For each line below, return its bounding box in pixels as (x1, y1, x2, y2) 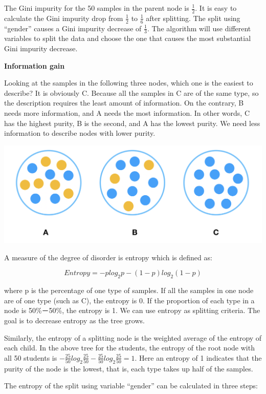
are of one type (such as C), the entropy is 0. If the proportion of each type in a (4, 295, 255, 305)
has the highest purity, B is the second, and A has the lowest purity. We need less (4, 117, 260, 128)
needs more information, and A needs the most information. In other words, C (4, 108, 250, 118)
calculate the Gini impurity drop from (4, 12, 123, 23)
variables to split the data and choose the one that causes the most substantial (4, 33, 251, 44)
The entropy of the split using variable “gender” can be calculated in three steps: (4, 380, 258, 391)
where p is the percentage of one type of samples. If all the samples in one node (4, 285, 254, 296)
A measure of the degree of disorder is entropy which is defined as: (4, 252, 212, 262)
